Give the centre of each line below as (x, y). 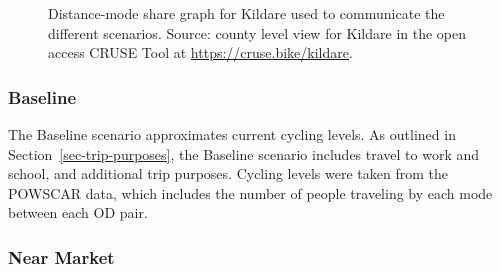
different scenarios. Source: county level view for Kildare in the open (257, 32)
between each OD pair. (78, 212)
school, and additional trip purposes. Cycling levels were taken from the (228, 173)
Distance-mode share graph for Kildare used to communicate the (246, 13)
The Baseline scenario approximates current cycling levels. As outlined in (232, 134)
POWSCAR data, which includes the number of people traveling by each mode (250, 192)
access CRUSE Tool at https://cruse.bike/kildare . (200, 52)
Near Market (61, 256)
